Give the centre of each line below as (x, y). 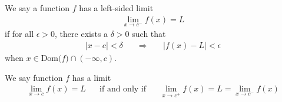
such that (149, 34)
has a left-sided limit (116, 8)
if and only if (123, 89)
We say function (34, 77)
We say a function (37, 8)
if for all (19, 34)
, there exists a (82, 34)
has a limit (92, 77)
